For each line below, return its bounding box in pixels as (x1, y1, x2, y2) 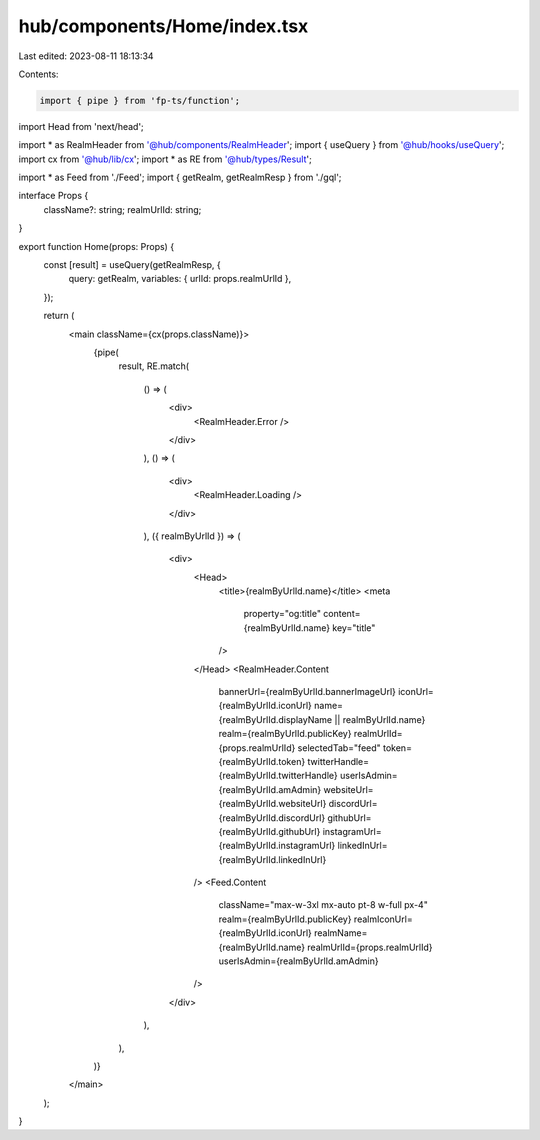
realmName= (313, 927, 368, 939)
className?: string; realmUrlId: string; (43, 203, 202, 215)
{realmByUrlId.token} (218, 755, 306, 767)
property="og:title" (243, 608, 322, 620)
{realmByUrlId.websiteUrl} (218, 798, 327, 810)
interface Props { (18, 190, 89, 202)
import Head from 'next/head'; (18, 120, 144, 132)
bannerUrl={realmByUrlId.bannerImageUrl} (218, 686, 397, 698)
